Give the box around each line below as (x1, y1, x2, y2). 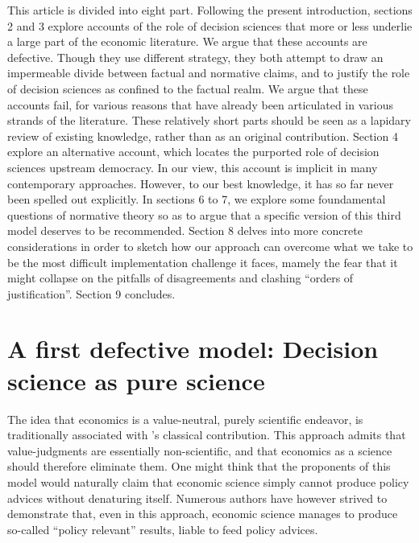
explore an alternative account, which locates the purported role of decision (7, 143, 380, 160)
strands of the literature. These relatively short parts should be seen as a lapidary (7, 112, 412, 129)
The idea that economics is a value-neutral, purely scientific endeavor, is (7, 410, 363, 427)
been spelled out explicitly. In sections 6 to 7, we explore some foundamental (7, 191, 386, 208)
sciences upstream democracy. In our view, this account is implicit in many (7, 158, 378, 175)
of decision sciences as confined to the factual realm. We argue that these (7, 80, 368, 97)
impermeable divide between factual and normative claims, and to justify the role (7, 64, 410, 81)
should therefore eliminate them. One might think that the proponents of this (7, 458, 391, 475)
